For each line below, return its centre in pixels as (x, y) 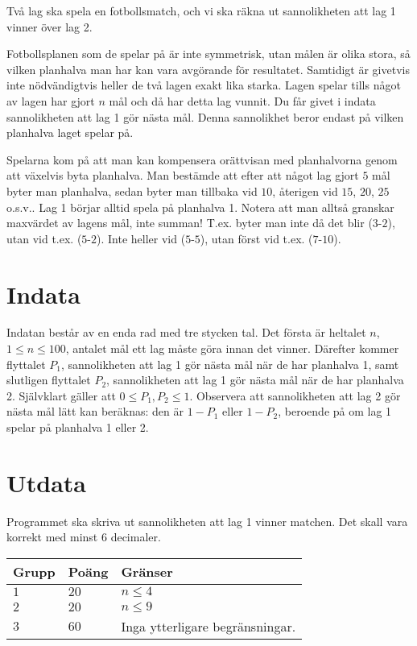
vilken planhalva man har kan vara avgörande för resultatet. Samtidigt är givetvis (208, 69)
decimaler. (136, 537)
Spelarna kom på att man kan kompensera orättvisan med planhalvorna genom (202, 159)
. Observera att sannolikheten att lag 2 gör (295, 395)
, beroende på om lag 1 (335, 411)
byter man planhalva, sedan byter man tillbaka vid (132, 190)
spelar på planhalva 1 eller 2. (78, 427)
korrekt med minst (52, 537)
